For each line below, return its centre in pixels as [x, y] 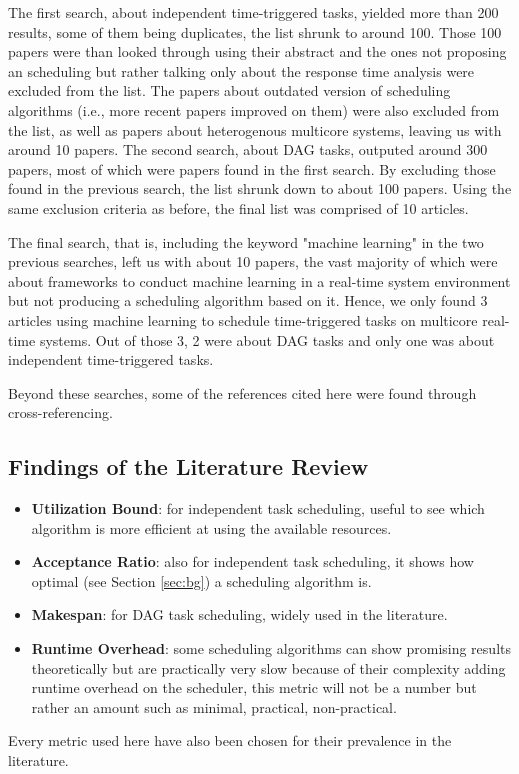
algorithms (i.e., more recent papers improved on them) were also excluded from [254, 109]
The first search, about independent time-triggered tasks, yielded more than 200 [253, 12]
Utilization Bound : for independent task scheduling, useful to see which [258, 508]
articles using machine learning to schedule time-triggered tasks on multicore [243, 319]
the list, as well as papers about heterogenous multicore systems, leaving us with [255, 129]
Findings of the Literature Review [188, 466]
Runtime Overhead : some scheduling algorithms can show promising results [271, 648]
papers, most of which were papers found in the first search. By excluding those [252, 168]
